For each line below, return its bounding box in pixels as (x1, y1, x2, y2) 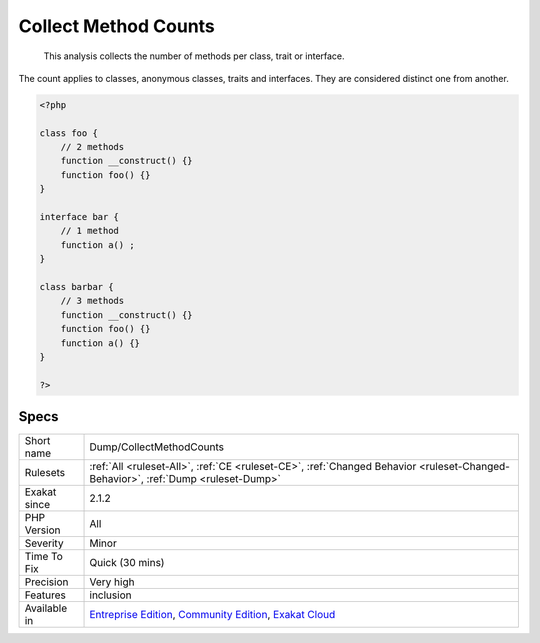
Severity (24, 536, 64, 550)
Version (24, 523, 61, 537)
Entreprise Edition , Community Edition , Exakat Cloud (89, 608, 336, 622)
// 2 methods (60, 141, 125, 153)
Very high (89, 575, 135, 589)
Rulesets (24, 466, 65, 480)
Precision (24, 575, 69, 589)
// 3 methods (60, 295, 125, 307)
